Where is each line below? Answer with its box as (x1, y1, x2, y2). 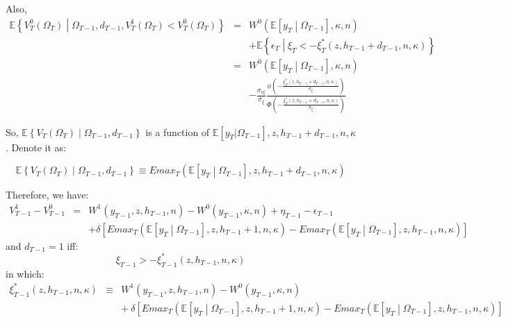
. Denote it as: (6, 139, 66, 154)
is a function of (145, 124, 210, 139)
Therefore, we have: (6, 187, 89, 202)
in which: (6, 266, 44, 280)
